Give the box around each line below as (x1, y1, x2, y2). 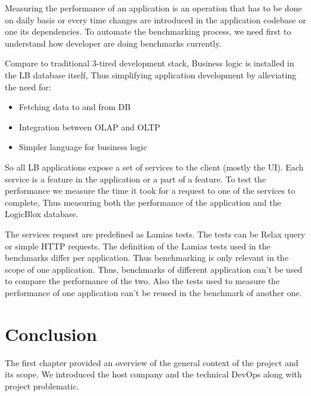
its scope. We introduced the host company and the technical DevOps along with (5, 368, 302, 380)
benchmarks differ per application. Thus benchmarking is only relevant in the (5, 251, 289, 264)
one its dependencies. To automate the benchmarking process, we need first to (5, 25, 291, 38)
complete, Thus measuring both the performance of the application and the (5, 196, 281, 208)
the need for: (5, 80, 51, 93)
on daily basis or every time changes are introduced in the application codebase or (5, 13, 306, 26)
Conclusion (5, 321, 97, 346)
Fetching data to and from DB (19, 100, 131, 113)
